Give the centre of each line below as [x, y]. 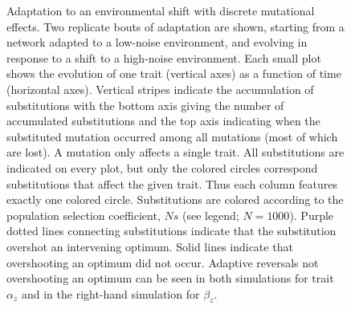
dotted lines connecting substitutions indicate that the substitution [171, 231]
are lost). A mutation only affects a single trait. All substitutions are [175, 152]
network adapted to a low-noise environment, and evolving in [157, 42]
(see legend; [210, 215]
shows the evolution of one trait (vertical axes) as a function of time [174, 73]
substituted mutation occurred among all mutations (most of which [172, 136]
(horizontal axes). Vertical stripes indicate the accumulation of [160, 89]
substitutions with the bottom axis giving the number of [145, 105]
